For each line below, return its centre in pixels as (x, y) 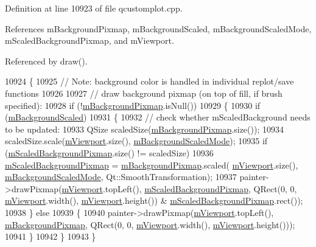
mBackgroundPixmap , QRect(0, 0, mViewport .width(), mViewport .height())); (150, 224)
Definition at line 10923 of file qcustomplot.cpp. (94, 8)
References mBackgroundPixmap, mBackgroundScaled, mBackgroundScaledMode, (158, 28)
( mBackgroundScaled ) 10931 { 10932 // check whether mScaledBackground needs (158, 117)
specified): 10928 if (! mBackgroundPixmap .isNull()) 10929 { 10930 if (133, 105)
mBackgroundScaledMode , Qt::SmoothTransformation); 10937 (121, 177)
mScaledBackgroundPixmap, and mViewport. (90, 40)
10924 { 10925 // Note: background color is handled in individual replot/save (149, 81)
